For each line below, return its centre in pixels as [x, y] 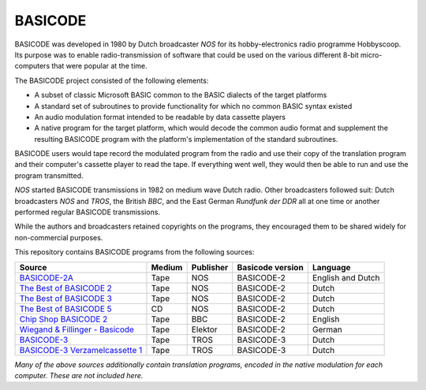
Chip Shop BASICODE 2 [64, 319]
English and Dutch [346, 277]
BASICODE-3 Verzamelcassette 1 [81, 350]
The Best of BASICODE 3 [65, 298]
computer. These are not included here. [79, 375]
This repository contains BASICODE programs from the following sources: [135, 252]
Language [331, 267]
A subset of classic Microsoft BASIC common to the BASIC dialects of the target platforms [181, 95]
